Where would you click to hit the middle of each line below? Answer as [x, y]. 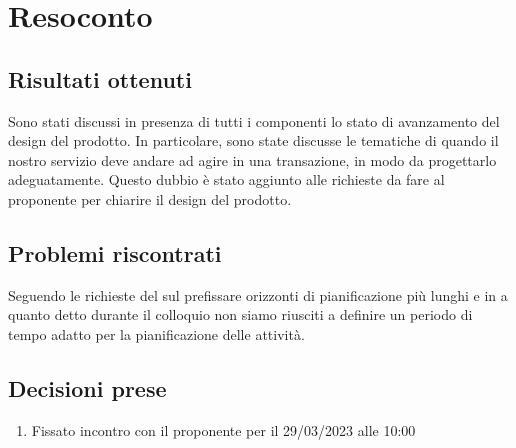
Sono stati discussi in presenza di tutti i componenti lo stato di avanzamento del [254, 120]
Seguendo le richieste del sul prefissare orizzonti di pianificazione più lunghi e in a [258, 294]
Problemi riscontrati [115, 252]
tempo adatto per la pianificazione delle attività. [156, 333]
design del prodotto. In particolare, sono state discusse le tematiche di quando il [253, 140]
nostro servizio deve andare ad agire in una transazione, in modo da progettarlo [252, 159]
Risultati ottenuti [100, 78]
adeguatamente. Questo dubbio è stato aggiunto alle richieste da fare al [226, 179]
